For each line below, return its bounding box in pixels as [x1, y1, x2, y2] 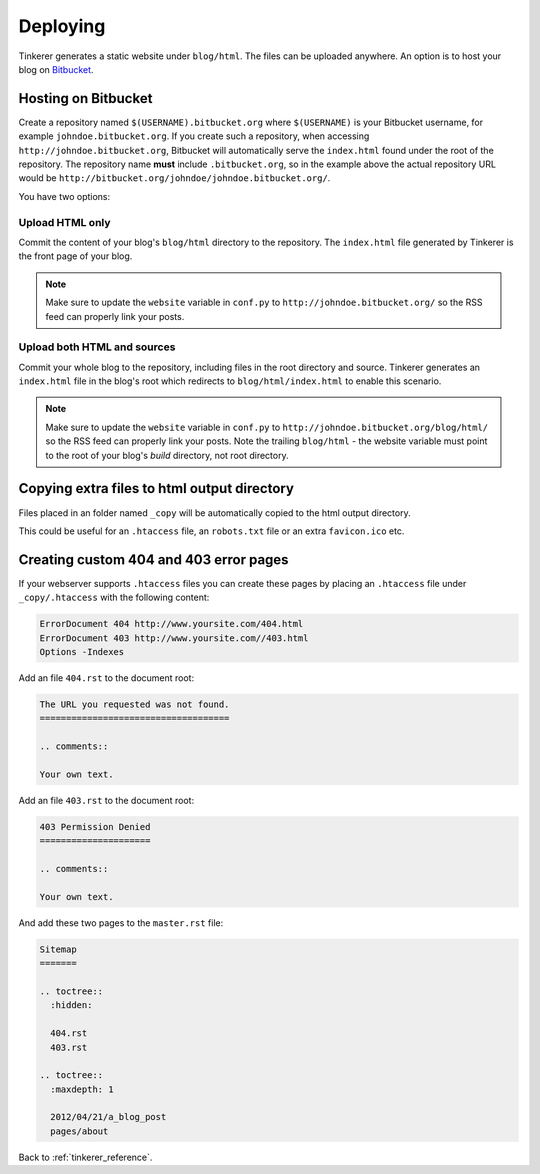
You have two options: [18, 190, 111, 202]
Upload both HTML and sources [18, 340, 176, 354]
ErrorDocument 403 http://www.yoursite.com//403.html [39, 632, 309, 644]
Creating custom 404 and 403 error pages [18, 551, 289, 568]
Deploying [18, 15, 106, 37]
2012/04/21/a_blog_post [50, 1111, 167, 1123]
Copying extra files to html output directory [18, 480, 295, 497]
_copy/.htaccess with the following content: [18, 591, 210, 604]
